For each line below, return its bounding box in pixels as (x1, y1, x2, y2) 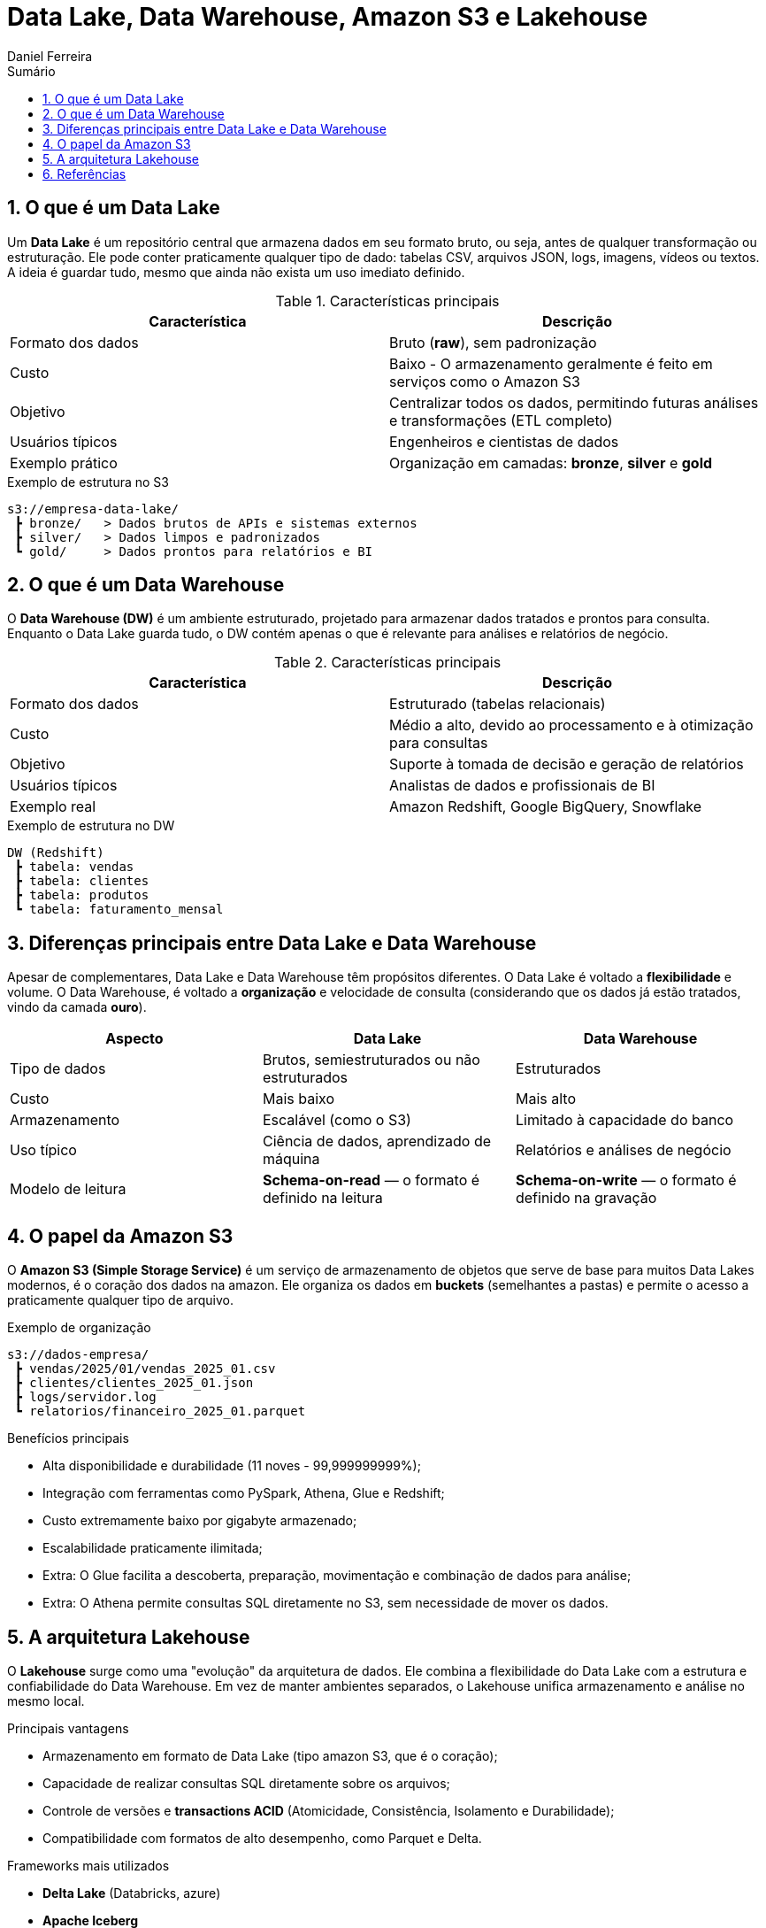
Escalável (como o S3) (262, 1111, 411, 1130)
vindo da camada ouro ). (7, 999, 147, 1015)
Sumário (7, 63, 56, 79)
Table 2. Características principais (273, 653, 502, 672)
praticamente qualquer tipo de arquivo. (7, 1292, 234, 1308)
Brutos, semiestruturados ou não (262, 1051, 480, 1069)
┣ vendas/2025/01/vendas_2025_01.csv (14, 1361, 276, 1377)
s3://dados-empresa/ (7, 1347, 149, 1362)
